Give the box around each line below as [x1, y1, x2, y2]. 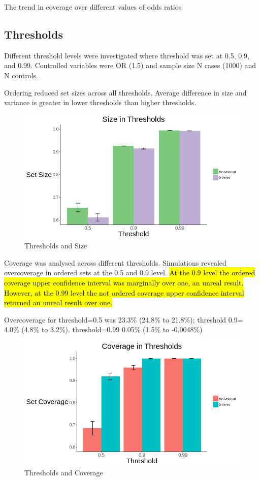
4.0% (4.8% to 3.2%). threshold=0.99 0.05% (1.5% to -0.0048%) [4, 324, 203, 335]
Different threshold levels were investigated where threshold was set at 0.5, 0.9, [4, 50, 250, 60]
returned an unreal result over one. [4, 297, 113, 308]
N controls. [4, 70, 39, 80]
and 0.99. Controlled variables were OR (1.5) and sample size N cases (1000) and [4, 60, 256, 71]
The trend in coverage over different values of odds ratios [4, 2, 182, 12]
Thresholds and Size [24, 240, 87, 251]
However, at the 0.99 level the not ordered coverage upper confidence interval [4, 287, 244, 298]
